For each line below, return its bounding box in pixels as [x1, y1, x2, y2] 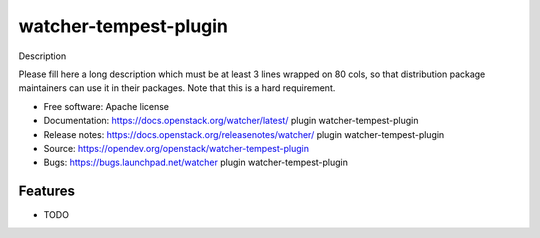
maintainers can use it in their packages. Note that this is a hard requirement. [18, 82, 336, 94]
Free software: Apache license [43, 100, 170, 112]
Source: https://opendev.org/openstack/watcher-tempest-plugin [43, 142, 310, 154]
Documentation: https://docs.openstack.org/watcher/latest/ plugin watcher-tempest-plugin [43, 115, 419, 127]
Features [18, 183, 75, 200]
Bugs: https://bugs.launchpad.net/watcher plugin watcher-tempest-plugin [43, 156, 349, 169]
